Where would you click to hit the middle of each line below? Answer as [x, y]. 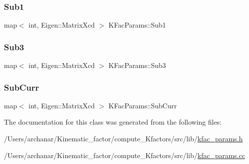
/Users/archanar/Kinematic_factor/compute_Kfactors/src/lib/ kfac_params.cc [124, 155]
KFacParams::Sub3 [137, 65]
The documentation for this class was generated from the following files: [113, 122]
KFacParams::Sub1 [137, 25]
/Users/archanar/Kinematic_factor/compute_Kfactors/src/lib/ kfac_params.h [124, 139]
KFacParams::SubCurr [143, 105]
